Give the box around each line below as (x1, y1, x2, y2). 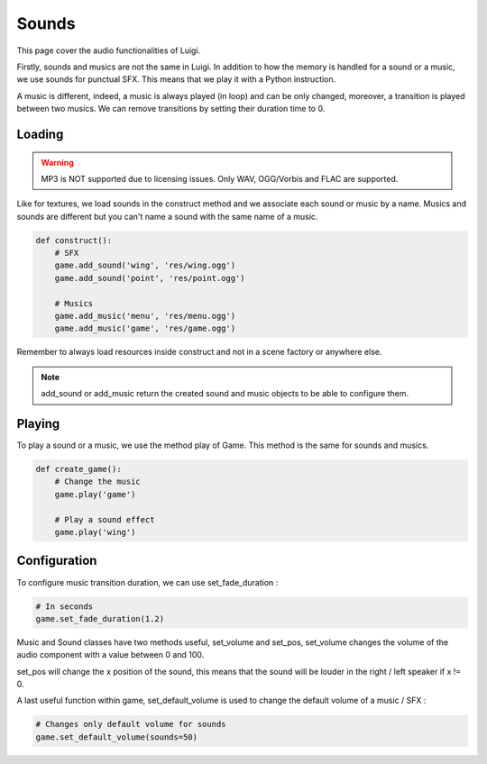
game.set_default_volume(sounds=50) (35, 732, 198, 742)
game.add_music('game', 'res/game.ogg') (54, 323, 236, 333)
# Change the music (54, 477, 142, 487)
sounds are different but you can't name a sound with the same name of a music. (16, 211, 318, 222)
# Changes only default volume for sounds (35, 719, 226, 730)
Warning (41, 157, 74, 168)
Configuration (16, 553, 97, 568)
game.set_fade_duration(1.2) (35, 614, 165, 623)
